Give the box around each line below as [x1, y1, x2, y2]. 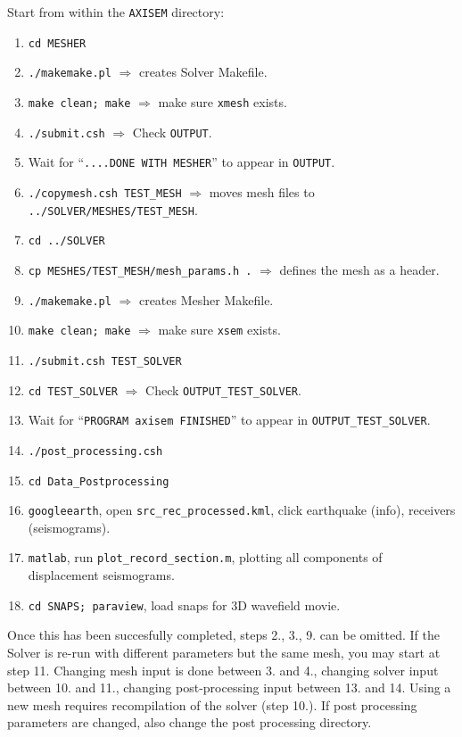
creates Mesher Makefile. [138, 290, 274, 309]
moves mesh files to [209, 182, 315, 201]
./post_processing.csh [28, 444, 163, 458]
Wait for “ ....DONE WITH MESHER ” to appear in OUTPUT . [28, 153, 335, 171]
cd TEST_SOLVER [28, 385, 119, 398]
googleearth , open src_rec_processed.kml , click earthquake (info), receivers [28, 501, 456, 519]
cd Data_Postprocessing [28, 475, 169, 488]
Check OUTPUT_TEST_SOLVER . [145, 380, 301, 399]
